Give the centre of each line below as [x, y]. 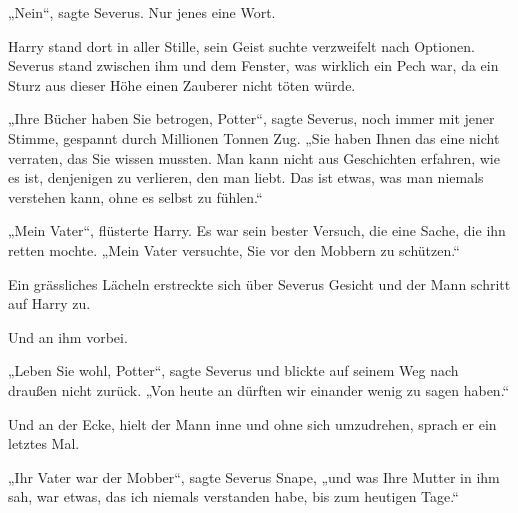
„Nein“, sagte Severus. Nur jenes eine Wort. [142, 12]
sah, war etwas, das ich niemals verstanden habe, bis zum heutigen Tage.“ [233, 496]
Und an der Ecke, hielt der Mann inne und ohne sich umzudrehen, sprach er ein [252, 423]
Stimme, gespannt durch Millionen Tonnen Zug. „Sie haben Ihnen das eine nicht [254, 137]
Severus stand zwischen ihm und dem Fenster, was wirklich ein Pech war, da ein [253, 65]
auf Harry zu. [49, 303]
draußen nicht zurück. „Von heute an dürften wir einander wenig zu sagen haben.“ [259, 389]
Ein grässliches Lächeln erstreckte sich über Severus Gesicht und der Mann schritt [259, 283]
